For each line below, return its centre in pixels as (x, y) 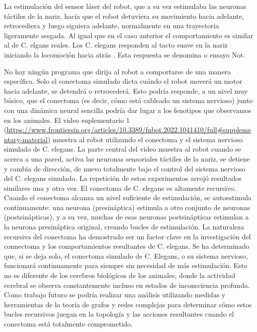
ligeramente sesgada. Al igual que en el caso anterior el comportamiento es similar (129, 35)
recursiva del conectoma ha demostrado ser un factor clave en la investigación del (128, 236)
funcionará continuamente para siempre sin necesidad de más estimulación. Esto (126, 265)
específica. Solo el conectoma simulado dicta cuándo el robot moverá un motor (123, 81)
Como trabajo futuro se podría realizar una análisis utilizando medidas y (115, 295)
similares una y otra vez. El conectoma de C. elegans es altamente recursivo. (120, 188)
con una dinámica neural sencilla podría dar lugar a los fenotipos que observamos (128, 110)
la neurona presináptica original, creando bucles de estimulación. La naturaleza (124, 227)
